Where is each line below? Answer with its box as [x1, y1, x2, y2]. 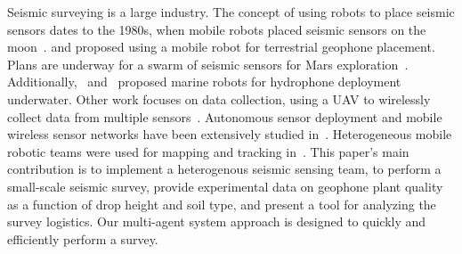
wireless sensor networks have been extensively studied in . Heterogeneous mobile [7, 125, 452, 143]
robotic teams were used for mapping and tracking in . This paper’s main [7, 142, 409, 160]
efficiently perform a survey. [7, 229, 158, 248]
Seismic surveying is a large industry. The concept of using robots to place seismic [7, 3, 455, 20]
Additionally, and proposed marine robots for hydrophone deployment [7, 72, 401, 91]
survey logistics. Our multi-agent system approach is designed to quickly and [7, 212, 426, 231]
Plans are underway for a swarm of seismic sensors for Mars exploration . [7, 54, 409, 73]
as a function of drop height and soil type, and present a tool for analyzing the [7, 194, 436, 213]
